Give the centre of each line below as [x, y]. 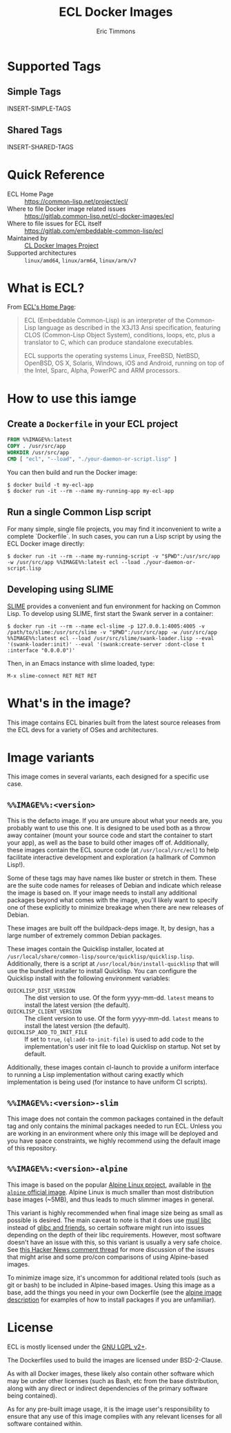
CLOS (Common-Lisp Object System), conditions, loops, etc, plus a [120, 335]
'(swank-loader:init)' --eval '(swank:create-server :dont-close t [106, 644]
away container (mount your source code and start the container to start [110, 835]
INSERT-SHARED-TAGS [40, 147]
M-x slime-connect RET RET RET [52, 676]
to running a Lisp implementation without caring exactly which [96, 1075]
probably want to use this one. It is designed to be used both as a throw [109, 828]
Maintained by [28, 238]
